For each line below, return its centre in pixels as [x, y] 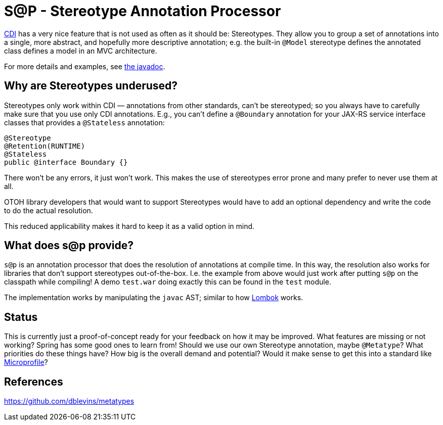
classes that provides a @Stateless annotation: [84, 122]
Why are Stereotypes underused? [91, 86]
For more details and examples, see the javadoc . [85, 66]
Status [21, 317]
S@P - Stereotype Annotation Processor [143, 11]
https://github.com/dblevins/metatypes [69, 401]
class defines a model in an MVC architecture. [81, 51]
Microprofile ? [26, 362]
